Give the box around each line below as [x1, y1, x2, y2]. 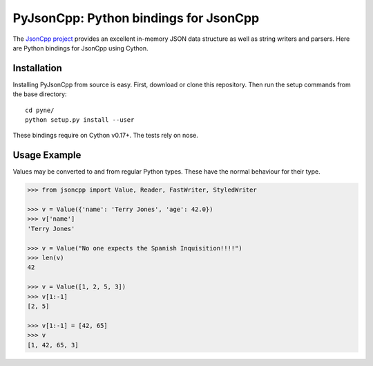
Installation [12, 62, 62, 74]
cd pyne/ [25, 106, 55, 114]
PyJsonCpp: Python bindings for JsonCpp [12, 10, 260, 26]
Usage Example [12, 149, 82, 161]
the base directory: [12, 90, 67, 98]
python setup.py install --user [25, 116, 135, 124]
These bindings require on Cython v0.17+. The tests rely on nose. [12, 131, 198, 140]
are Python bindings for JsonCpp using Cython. [12, 44, 149, 52]
